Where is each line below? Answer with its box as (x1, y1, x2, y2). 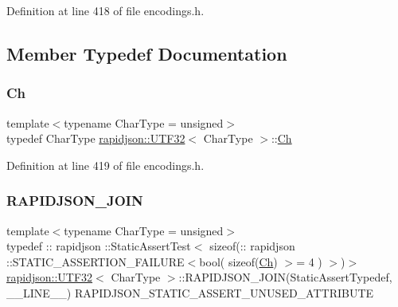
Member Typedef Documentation (6, 41, 287, 65)
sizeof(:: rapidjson (209, 238, 295, 254)
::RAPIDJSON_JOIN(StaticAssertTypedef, (178, 269, 392, 285)
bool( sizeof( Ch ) (199, 253, 278, 270)
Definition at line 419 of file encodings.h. (6, 156, 205, 173)
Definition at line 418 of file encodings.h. (6, 2, 205, 18)
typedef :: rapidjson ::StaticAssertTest (6, 238, 191, 254)
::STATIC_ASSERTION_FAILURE (6, 253, 185, 270)
